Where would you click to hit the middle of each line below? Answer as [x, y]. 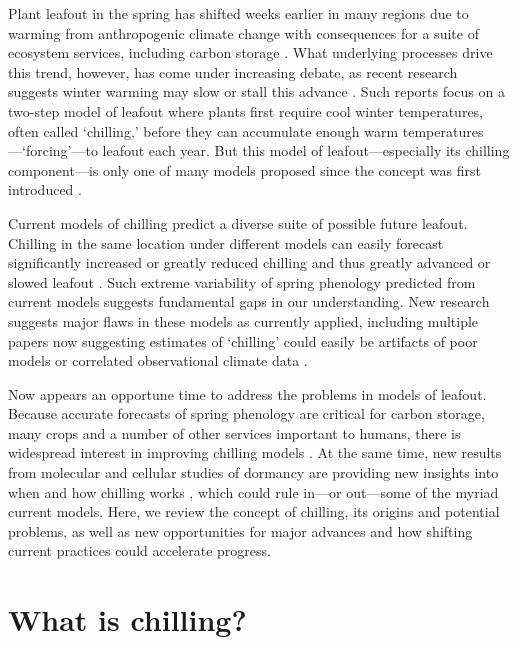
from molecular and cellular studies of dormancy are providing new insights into [253, 472]
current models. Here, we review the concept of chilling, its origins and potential [254, 511]
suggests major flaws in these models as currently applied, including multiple [243, 320]
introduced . [45, 189]
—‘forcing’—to [53, 150]
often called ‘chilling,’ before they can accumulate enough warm [203, 130]
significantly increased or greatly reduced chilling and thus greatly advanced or [249, 262]
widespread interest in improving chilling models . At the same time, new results [255, 452]
